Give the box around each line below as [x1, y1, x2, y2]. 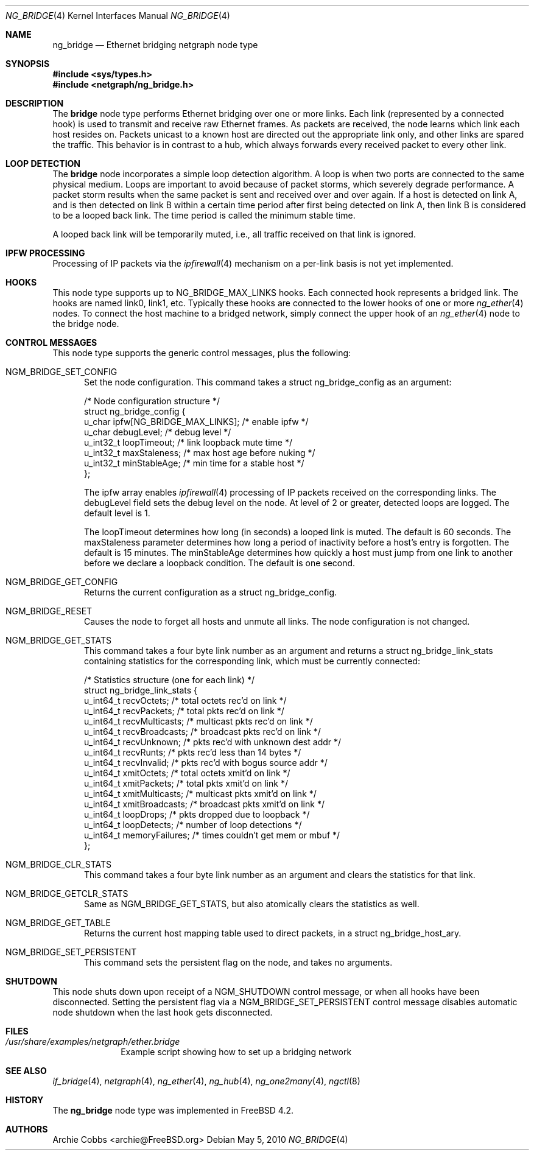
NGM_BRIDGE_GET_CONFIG [5, 577, 118, 587]
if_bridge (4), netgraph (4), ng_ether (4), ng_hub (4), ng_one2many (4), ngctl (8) [52, 1076, 360, 1086]
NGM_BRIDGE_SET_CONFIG [5, 367, 118, 377]
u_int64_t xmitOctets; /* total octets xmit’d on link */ [84, 768, 290, 778]
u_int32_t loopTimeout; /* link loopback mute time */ [84, 437, 293, 448]
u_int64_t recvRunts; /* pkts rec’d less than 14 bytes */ [84, 747, 301, 757]
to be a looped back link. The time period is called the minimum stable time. [52, 210, 356, 220]
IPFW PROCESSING [5, 248, 85, 258]
